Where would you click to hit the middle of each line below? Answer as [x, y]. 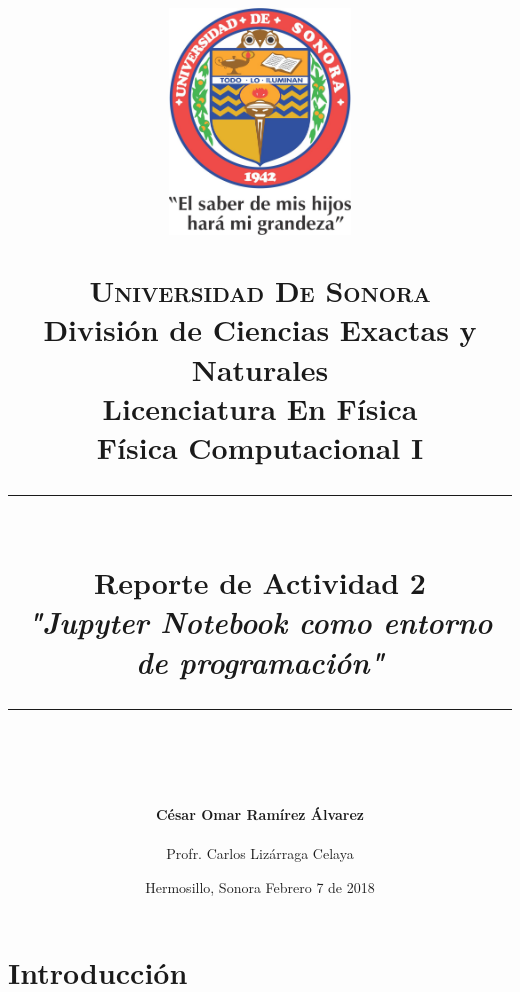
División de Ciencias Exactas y [260, 329]
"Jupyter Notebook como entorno [260, 622]
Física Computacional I [260, 446]
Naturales [260, 368]
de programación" [260, 661]
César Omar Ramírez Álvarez [260, 814]
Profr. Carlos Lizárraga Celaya [260, 853]
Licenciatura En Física [260, 407]
